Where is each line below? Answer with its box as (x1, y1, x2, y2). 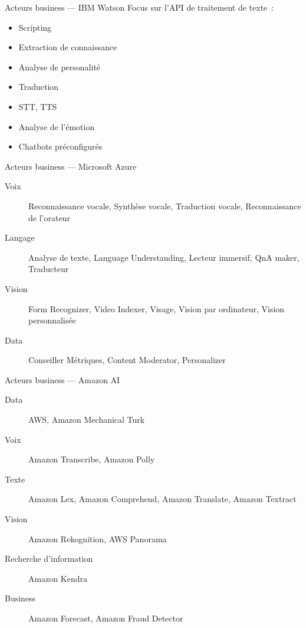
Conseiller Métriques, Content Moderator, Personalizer (28, 354, 226, 366)
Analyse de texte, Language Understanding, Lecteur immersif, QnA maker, (28, 251, 300, 263)
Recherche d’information (5, 552, 93, 565)
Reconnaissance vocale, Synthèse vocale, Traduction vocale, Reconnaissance (28, 199, 301, 212)
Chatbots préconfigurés (18, 140, 103, 153)
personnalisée (28, 314, 76, 326)
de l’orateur (28, 211, 70, 224)
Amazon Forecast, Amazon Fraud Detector (28, 612, 183, 624)
